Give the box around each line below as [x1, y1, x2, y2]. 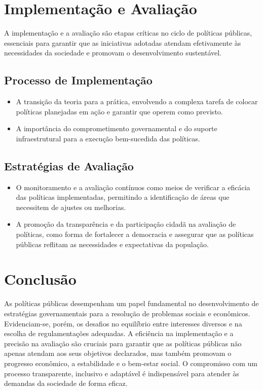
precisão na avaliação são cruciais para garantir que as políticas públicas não [4, 338, 242, 348]
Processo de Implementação [4, 72, 153, 88]
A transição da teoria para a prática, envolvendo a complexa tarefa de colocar [16, 96, 258, 107]
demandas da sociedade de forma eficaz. [4, 378, 128, 388]
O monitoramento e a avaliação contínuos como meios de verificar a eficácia [16, 182, 250, 192]
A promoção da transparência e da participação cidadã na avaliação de [16, 219, 236, 229]
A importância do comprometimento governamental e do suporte [16, 123, 217, 134]
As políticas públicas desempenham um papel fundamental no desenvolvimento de [4, 298, 259, 309]
